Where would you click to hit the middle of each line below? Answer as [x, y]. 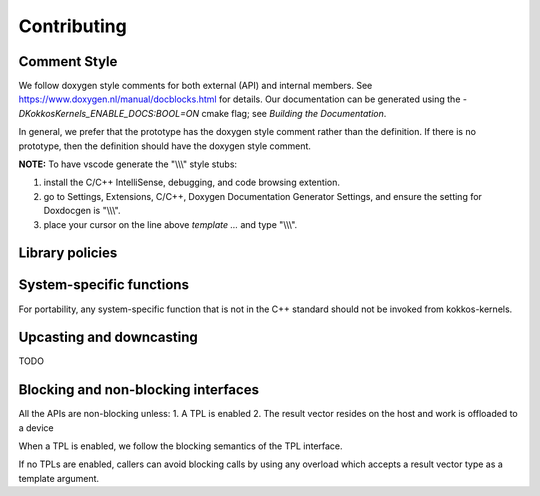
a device [36, 427]
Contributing [72, 26]
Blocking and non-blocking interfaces [139, 390]
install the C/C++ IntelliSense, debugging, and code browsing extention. [191, 182]
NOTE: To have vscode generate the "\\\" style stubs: [128, 164]
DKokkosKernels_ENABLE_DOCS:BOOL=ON [109, 113]
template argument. [59, 478]
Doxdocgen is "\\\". [82, 211]
